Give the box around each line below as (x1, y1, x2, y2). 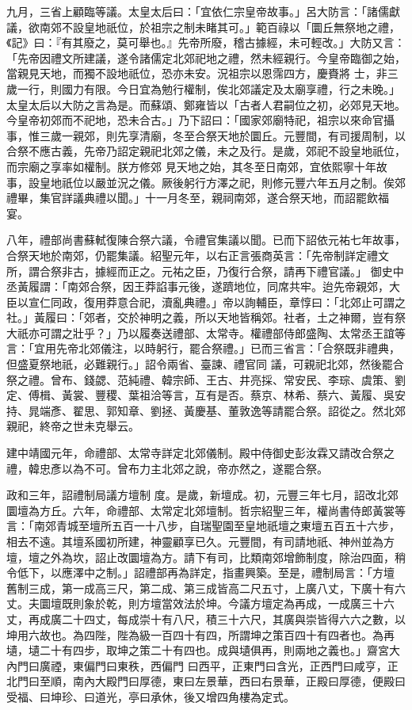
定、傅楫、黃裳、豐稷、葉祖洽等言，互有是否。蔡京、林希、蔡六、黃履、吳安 (6, 387, 406, 403)
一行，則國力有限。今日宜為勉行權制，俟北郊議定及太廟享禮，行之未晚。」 (17, 80, 400, 97)
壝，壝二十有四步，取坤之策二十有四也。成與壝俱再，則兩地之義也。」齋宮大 (6, 642, 400, 658)
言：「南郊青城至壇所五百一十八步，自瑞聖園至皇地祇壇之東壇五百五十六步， (6, 517, 400, 534)
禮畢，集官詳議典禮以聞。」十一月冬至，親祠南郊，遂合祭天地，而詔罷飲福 (6, 189, 389, 206)
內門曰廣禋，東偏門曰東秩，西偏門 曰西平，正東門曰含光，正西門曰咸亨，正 (6, 657, 399, 674)
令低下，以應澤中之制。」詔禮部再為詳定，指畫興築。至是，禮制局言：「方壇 (6, 564, 395, 581)
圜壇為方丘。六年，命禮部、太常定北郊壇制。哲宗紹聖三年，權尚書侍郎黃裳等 (6, 502, 406, 518)
